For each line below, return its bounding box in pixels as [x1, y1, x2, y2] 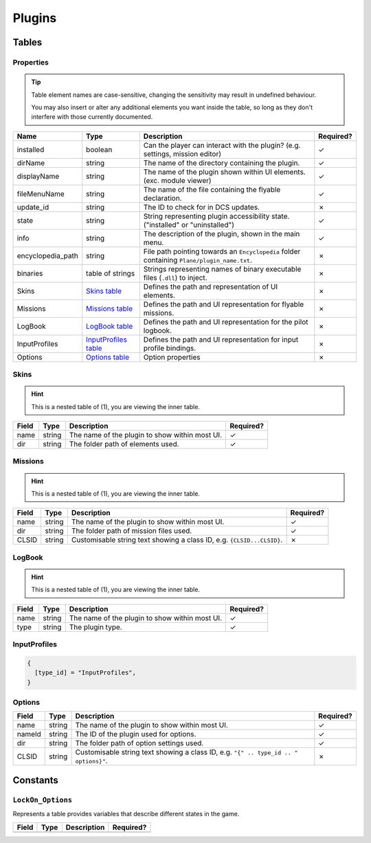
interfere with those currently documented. [31, 113, 153, 121]
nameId [16, 730, 41, 739]
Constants [12, 774, 58, 786]
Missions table [86, 303, 133, 313]
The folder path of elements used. [69, 439, 179, 449]
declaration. [143, 193, 182, 203]
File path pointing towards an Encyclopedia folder [143, 246, 301, 256]
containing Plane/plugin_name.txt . [143, 255, 252, 265]
